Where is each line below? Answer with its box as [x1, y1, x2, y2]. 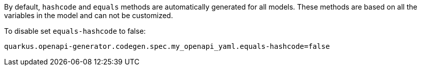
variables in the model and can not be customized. [4, 11, 173, 20]
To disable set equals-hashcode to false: [4, 27, 146, 35]
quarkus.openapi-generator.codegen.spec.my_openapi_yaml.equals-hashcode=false [4, 42, 330, 50]
